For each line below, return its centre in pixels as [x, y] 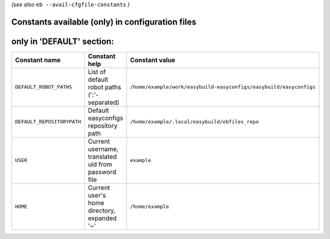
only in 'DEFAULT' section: [63, 41]
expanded [102, 218]
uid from [100, 164]
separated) [104, 102]
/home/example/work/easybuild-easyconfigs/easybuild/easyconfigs [223, 87]
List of [97, 72]
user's [97, 195]
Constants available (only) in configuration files [104, 22]
